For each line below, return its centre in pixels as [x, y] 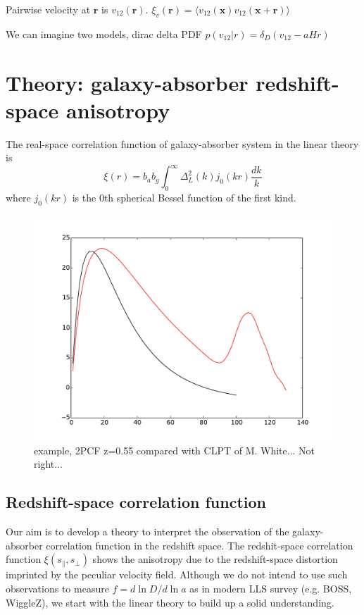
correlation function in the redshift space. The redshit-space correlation [200, 545]
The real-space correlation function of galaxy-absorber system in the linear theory [182, 143]
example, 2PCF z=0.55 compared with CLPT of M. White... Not [175, 450]
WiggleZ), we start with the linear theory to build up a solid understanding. [170, 602]
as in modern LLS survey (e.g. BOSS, [271, 588]
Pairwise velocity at [48, 9]
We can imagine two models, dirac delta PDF [104, 33]
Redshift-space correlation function [136, 502]
